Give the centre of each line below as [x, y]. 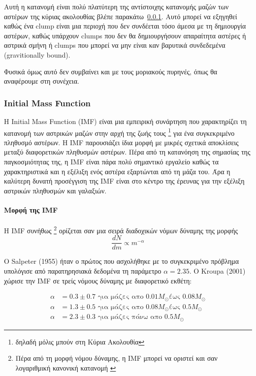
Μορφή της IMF [31, 209]
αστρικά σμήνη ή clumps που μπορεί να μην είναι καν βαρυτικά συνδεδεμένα [115, 45]
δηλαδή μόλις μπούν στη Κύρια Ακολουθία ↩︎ [80, 341]
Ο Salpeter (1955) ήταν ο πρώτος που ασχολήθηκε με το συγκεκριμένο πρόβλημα [122, 261]
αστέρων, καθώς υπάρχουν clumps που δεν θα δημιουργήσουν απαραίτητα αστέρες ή [125, 35]
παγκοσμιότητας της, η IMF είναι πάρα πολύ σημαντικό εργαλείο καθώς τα [111, 161]
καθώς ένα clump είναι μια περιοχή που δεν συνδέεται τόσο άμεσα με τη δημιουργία [125, 26]
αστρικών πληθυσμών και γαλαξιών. [55, 190]
